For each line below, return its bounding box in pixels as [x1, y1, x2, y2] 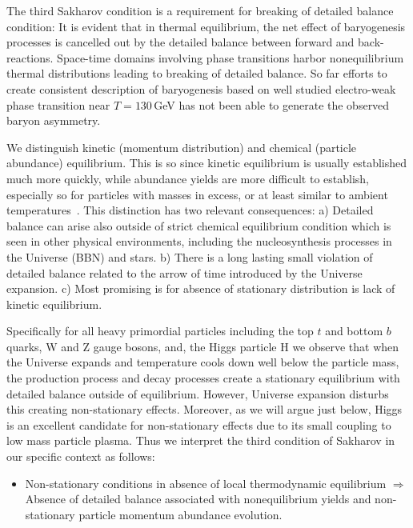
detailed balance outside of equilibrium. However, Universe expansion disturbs [6, 385, 389, 402]
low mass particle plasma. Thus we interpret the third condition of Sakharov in [6, 432, 395, 449]
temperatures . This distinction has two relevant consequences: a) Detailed [6, 202, 374, 218]
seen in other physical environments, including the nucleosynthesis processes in [6, 233, 392, 250]
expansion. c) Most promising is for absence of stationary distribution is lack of [6, 280, 395, 297]
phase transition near [6, 96, 110, 113]
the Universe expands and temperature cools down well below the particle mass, [6, 354, 399, 370]
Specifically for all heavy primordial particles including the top [6, 322, 314, 339]
